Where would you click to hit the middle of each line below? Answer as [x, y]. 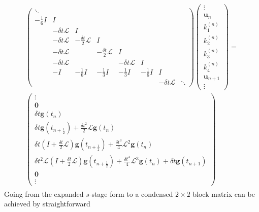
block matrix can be [224, 193]
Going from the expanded [44, 193]
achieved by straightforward [47, 204]
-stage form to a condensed [131, 193]
